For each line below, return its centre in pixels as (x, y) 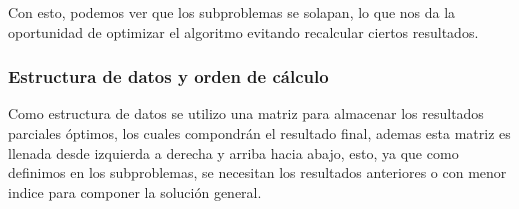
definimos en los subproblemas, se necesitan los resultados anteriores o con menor (257, 172)
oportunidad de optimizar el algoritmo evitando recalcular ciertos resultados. (243, 31)
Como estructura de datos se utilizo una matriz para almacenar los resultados (246, 113)
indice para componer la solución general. (135, 191)
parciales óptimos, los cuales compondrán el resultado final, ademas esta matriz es (259, 133)
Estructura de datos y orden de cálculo (168, 76)
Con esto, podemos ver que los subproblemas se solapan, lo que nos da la (232, 12)
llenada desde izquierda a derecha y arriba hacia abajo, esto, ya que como (233, 152)
